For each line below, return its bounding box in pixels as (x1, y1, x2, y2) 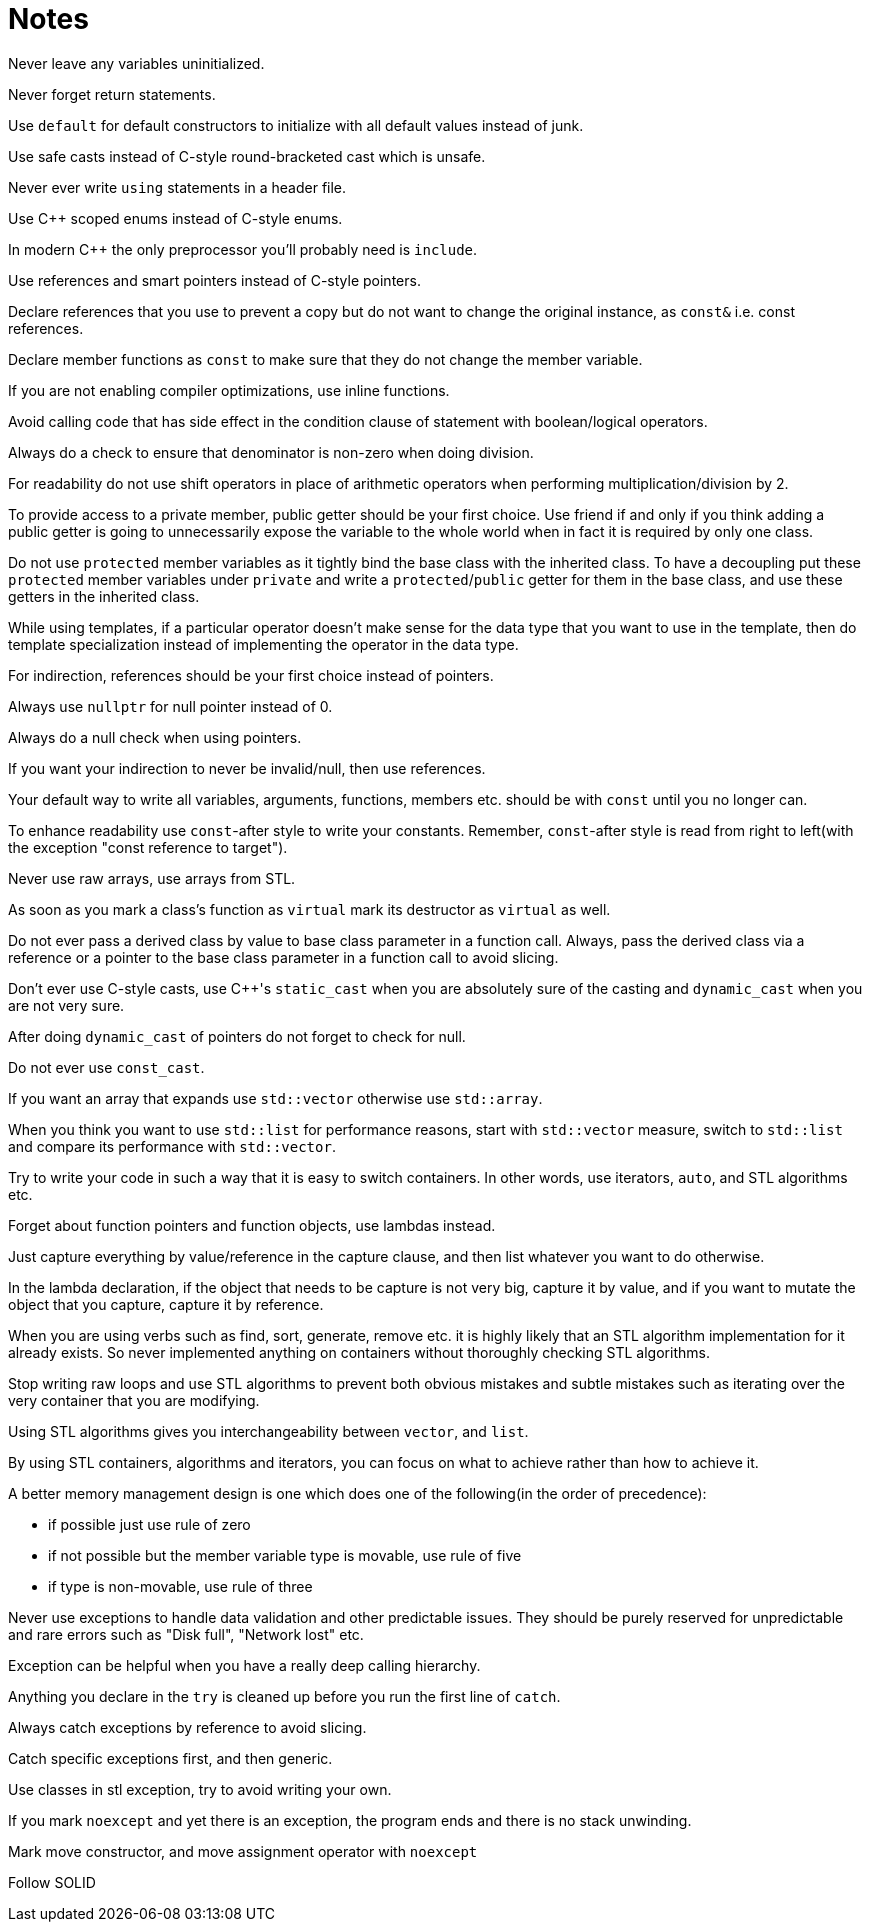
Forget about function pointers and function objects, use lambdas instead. (8, 1216, 496, 1234)
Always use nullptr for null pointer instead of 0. (8, 697, 333, 715)
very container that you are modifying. (8, 1391, 260, 1409)
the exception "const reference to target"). (8, 838, 288, 856)
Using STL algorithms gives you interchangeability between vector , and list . (8, 1422, 529, 1440)
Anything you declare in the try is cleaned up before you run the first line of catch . (8, 1687, 561, 1705)
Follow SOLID (8, 1873, 96, 1891)
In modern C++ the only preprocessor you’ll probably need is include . (8, 240, 478, 258)
